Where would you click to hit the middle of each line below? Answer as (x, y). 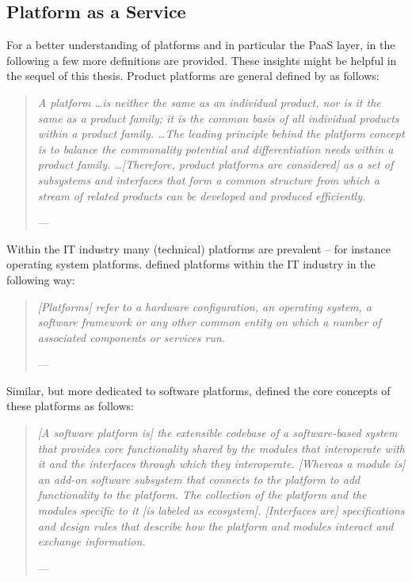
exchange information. (92, 541)
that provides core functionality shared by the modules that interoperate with (221, 448)
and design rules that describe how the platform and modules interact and (216, 525)
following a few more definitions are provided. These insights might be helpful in (202, 60)
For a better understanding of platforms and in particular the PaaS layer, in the (201, 45)
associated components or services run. (132, 337)
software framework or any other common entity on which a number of (209, 322)
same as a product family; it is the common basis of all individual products (218, 118)
